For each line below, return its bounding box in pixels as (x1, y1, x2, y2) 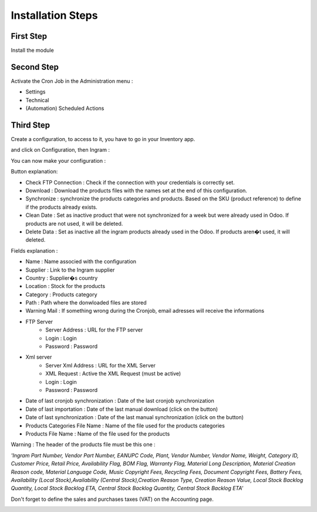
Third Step (11, 120, 50, 130)
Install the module (11, 47, 54, 54)
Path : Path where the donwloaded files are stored (25, 299, 147, 306)
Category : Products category (25, 291, 97, 298)
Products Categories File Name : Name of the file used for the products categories (25, 422, 225, 429)
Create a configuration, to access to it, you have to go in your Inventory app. (11, 136, 195, 143)
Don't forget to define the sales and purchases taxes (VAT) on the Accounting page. (11, 496, 214, 503)
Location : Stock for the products (25, 283, 106, 290)
